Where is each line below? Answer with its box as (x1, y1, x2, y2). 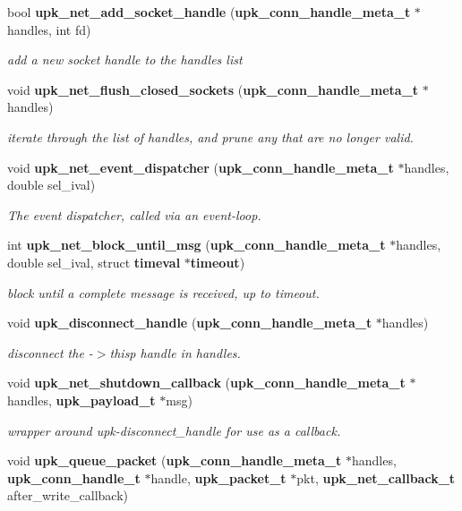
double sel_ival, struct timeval (7, 252, 181, 271)
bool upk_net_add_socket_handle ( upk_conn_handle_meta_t (7, 3, 411, 21)
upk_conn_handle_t (7, 468, 141, 487)
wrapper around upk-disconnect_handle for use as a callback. (7, 421, 341, 439)
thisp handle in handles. (109, 343, 241, 362)
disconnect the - (7, 343, 93, 362)
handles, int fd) (7, 20, 91, 38)
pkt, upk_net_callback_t (296, 468, 456, 487)
